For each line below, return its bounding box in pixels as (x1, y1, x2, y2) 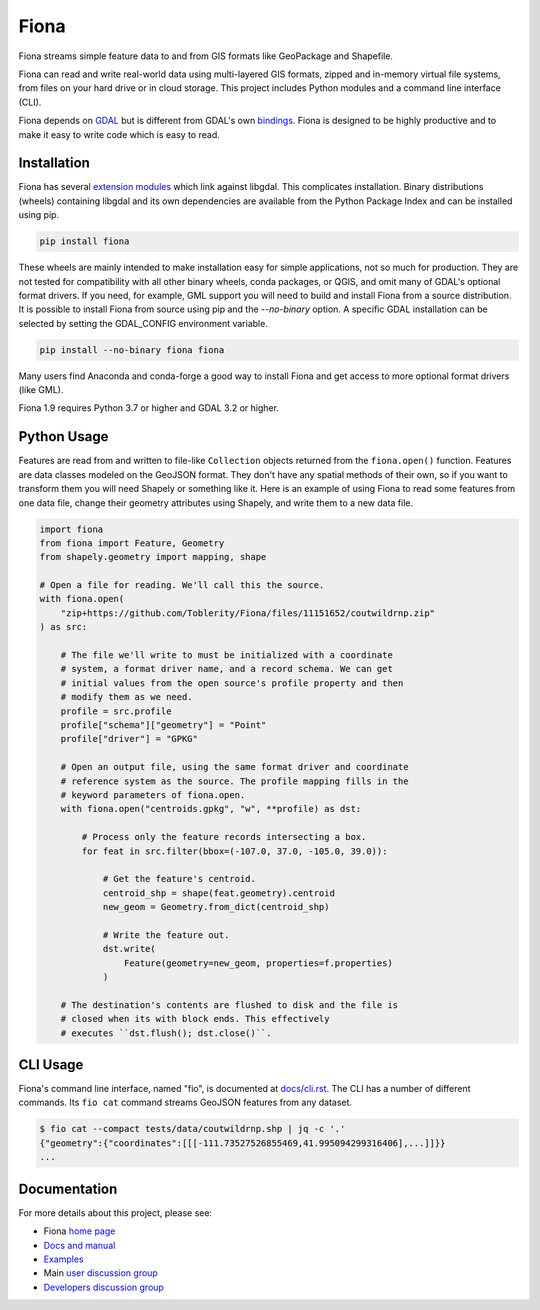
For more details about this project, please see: (18, 1206, 213, 1219)
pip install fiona (39, 236, 130, 247)
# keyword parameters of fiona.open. (60, 789, 246, 800)
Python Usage (18, 428, 109, 445)
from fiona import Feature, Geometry (39, 537, 225, 549)
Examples (43, 1253, 84, 1265)
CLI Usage (18, 1056, 84, 1073)
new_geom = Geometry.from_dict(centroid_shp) (102, 901, 330, 913)
